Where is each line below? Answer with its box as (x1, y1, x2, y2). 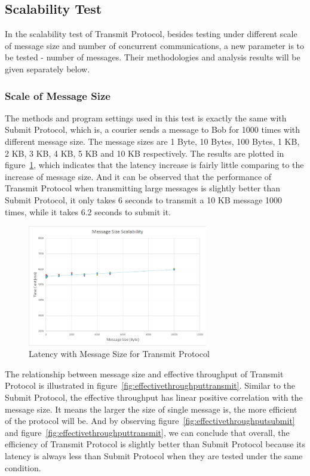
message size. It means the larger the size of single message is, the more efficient (5, 402, 297, 415)
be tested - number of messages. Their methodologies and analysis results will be (5, 51, 300, 63)
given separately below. (5, 62, 90, 75)
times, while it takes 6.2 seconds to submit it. (5, 205, 171, 218)
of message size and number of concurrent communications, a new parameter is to (5, 39, 305, 51)
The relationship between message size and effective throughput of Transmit (5, 367, 284, 380)
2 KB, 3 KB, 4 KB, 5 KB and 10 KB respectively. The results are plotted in (5, 147, 284, 159)
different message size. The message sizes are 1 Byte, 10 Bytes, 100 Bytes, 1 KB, (5, 135, 300, 147)
